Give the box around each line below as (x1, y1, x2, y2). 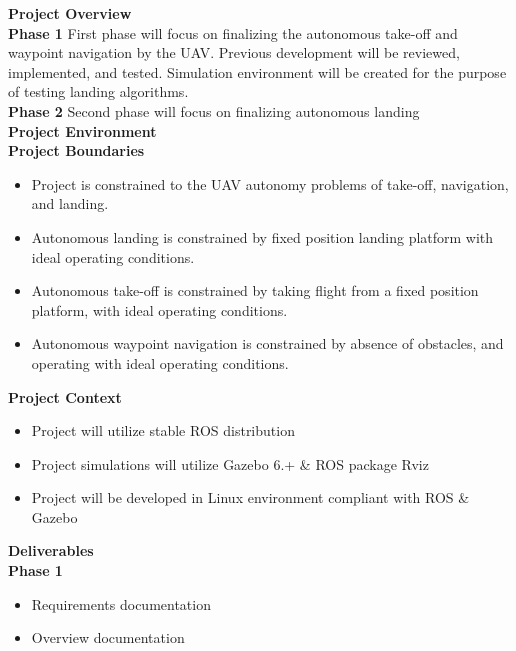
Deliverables (8, 540, 94, 561)
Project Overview (8, 3, 132, 23)
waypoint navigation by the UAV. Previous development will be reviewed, (8, 42, 460, 63)
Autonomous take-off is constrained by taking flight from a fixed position (31, 280, 479, 301)
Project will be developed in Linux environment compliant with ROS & (31, 487, 470, 508)
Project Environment (8, 120, 157, 141)
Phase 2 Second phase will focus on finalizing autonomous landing (8, 100, 420, 121)
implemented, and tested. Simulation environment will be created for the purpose (8, 61, 507, 82)
